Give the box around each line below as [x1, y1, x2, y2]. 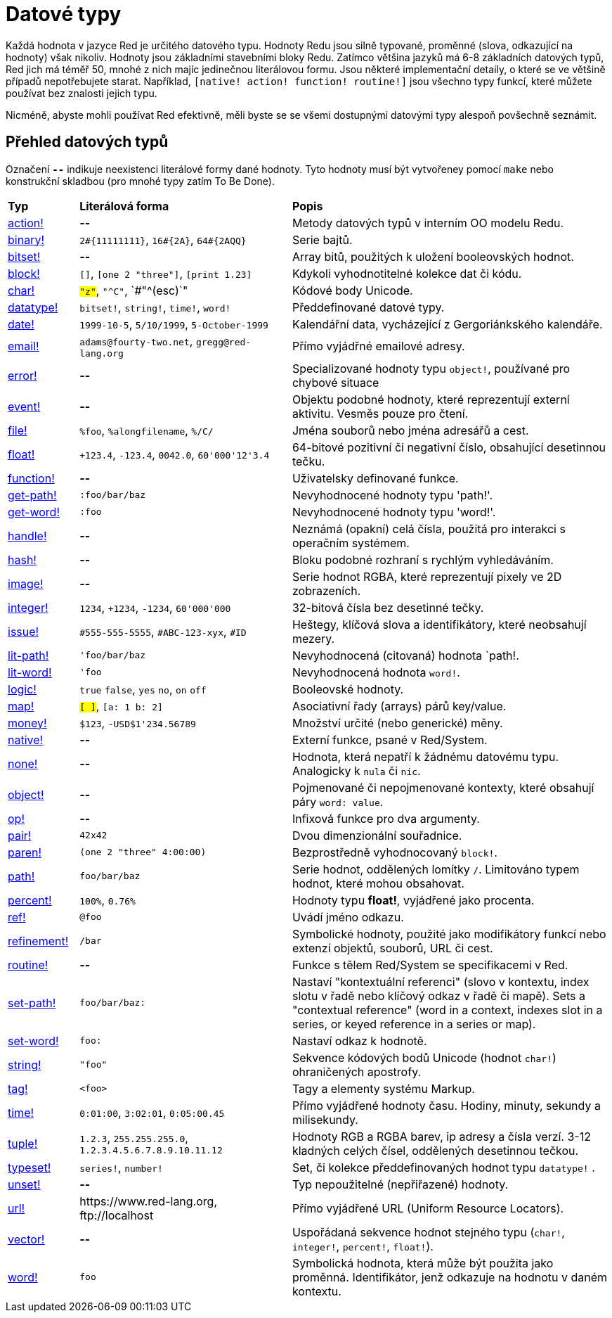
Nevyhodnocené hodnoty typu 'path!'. [292, 487, 493, 502]
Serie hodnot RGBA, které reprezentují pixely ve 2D [292, 569, 562, 584]
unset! [8, 1177, 41, 1191]
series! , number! [79, 1160, 163, 1175]
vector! [8, 1231, 45, 1246]
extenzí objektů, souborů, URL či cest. [292, 940, 493, 955]
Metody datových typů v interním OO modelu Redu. [292, 215, 564, 230]
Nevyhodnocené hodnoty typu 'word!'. [292, 504, 496, 519]
